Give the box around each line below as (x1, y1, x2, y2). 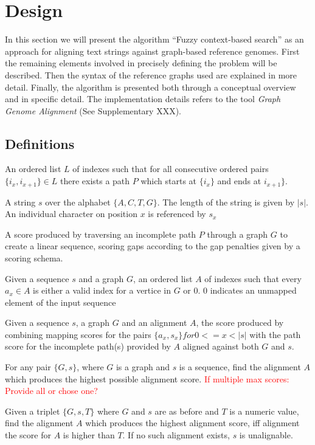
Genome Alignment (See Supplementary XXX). (5, 104, 181, 117)
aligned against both (182, 340, 259, 353)
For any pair (5, 360, 51, 373)
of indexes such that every (204, 272, 302, 285)
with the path (249, 328, 301, 340)
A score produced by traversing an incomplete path (5, 227, 196, 240)
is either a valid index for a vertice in (33, 284, 171, 297)
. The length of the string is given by (157, 195, 295, 208)
